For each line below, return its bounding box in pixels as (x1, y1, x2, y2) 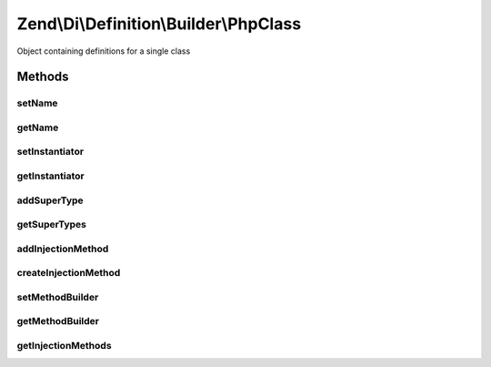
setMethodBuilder (16, 291, 99, 303)
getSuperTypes (16, 219, 86, 231)
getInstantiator (16, 169, 85, 182)
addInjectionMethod (16, 242, 109, 255)
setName (16, 97, 58, 109)
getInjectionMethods (16, 339, 113, 352)
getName (16, 121, 59, 134)
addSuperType (16, 194, 84, 207)
